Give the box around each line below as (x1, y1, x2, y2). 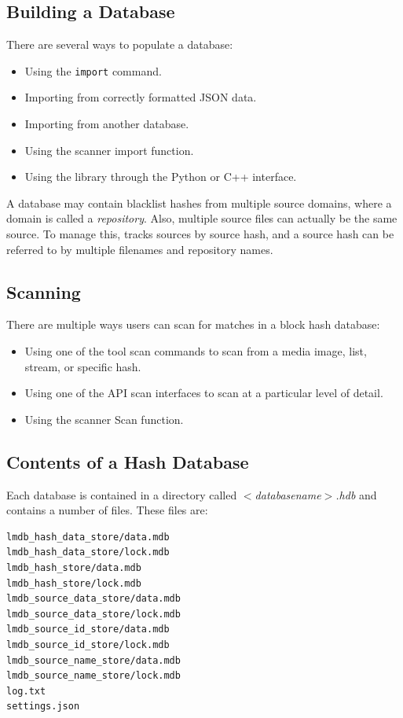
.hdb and (335, 486, 377, 503)
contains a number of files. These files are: (6, 502, 208, 518)
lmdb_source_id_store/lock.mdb (6, 639, 170, 650)
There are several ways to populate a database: (6, 36, 233, 53)
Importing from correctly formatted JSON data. (24, 89, 257, 105)
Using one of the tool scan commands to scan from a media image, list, (24, 343, 367, 359)
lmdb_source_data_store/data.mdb (6, 593, 181, 605)
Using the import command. (24, 62, 162, 79)
